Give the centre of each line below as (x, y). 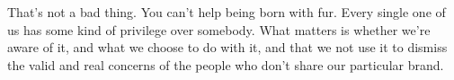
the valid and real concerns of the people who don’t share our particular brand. (226, 64)
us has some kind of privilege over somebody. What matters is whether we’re (219, 29)
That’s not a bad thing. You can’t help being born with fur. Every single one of (227, 12)
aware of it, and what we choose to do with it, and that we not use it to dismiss (227, 47)
